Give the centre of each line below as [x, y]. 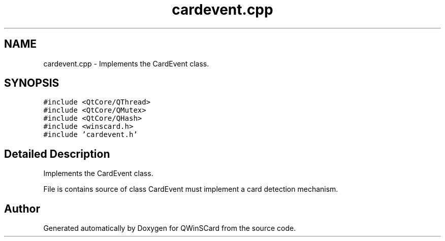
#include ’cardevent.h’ [90, 135]
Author [22, 209]
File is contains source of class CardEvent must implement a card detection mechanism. [191, 189]
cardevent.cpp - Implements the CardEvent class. [126, 63]
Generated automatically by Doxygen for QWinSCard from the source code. [170, 228]
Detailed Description [57, 154]
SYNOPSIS [32, 83]
